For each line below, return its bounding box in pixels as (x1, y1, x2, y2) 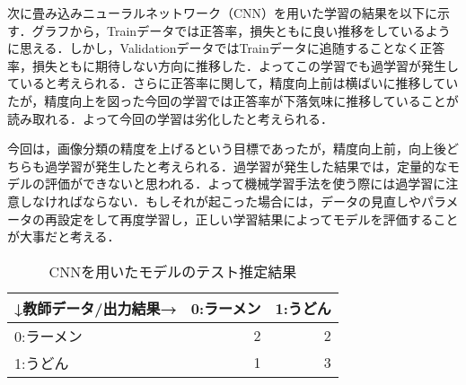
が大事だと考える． (7, 227, 120, 246)
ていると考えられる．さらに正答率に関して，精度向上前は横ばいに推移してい (7, 74, 459, 92)
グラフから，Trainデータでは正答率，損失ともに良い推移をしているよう (31, 21, 451, 39)
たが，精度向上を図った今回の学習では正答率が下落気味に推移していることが (7, 91, 459, 109)
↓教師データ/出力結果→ (14, 297, 177, 319)
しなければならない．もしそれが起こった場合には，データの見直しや (19, 191, 421, 210)
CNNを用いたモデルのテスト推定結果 (48, 260, 297, 282)
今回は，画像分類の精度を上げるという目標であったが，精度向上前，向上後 (7, 139, 447, 158)
